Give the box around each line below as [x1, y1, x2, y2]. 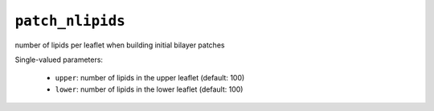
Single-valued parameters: [14, 55, 104, 64]
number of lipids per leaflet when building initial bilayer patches [14, 40, 225, 50]
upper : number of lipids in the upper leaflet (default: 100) [55, 73, 245, 83]
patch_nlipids [14, 12, 126, 30]
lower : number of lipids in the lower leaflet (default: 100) [55, 84, 244, 94]
